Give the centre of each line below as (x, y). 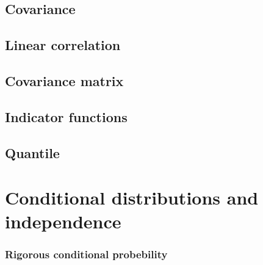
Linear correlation (63, 45)
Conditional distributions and (132, 198)
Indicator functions (66, 116)
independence (63, 221)
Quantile (32, 152)
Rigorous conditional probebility (86, 254)
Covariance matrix (64, 80)
